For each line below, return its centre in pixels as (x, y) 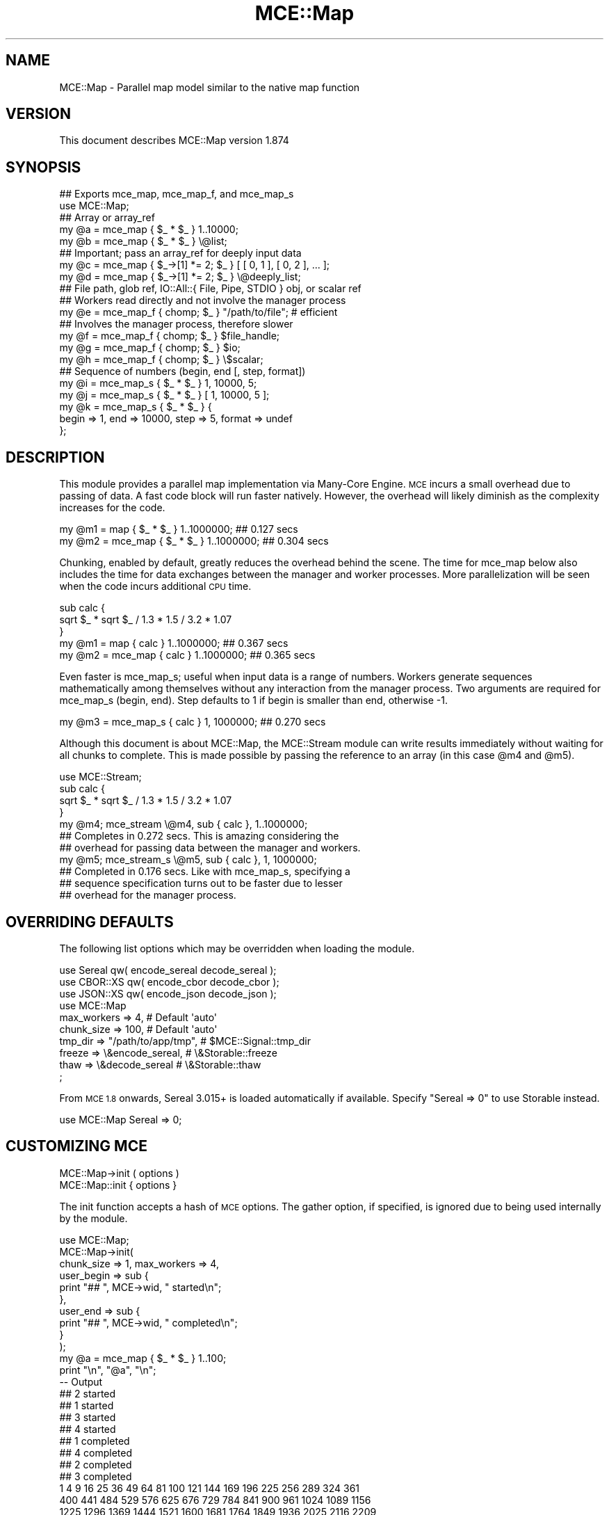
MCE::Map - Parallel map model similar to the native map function (210, 87)
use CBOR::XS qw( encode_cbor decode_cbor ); (169, 981)
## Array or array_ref (107, 218)
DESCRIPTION (55, 457)
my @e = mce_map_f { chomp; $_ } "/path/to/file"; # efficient (198, 312)
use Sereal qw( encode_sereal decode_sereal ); (168, 970)
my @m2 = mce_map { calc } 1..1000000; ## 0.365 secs (187, 655)
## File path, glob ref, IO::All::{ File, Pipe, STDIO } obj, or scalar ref (210, 289)
